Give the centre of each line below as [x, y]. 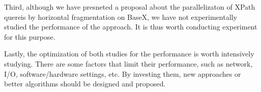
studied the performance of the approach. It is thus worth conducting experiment [131, 27]
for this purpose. [30, 36]
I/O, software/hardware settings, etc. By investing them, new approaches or [123, 73]
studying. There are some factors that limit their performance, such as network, [128, 63]
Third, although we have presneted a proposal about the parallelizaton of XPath [130, 7]
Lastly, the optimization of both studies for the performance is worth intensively [129, 54]
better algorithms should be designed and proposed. [85, 84]
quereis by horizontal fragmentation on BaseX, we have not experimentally [121, 17]
